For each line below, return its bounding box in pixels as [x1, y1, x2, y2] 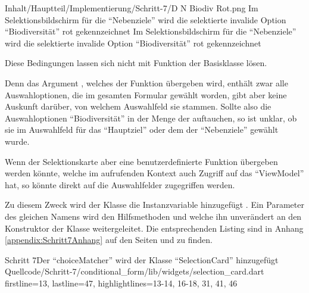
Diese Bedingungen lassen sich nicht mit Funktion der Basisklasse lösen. [5, 57, 267, 69]
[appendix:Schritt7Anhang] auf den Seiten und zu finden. [5, 233, 213, 246]
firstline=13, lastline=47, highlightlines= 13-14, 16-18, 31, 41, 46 [5, 276, 238, 289]
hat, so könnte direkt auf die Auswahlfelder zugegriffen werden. [5, 178, 235, 191]
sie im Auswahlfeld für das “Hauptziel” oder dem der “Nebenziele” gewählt [5, 123, 279, 136]
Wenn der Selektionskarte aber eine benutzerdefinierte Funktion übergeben [5, 155, 278, 167]
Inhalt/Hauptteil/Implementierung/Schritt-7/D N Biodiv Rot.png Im [5, 2, 258, 14]
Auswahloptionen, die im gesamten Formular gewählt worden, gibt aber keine [5, 88, 287, 101]
